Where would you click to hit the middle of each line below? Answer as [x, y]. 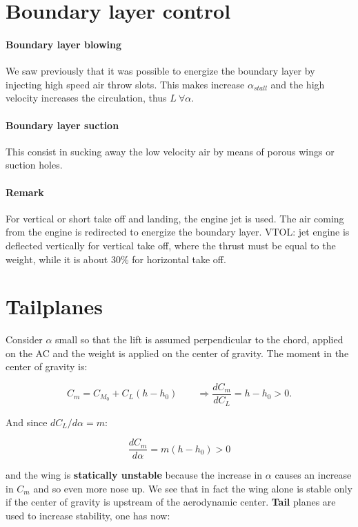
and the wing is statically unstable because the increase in [134, 475]
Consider [24, 339]
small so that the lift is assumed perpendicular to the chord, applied [199, 339]
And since [27, 422]
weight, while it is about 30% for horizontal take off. [116, 259]
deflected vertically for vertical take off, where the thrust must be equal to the [171, 245]
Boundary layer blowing [64, 44]
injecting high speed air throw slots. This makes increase [125, 84]
